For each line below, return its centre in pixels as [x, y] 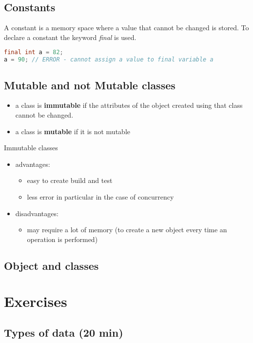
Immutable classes [31, 148]
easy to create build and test [70, 180]
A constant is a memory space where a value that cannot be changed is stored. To [126, 28]
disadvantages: [37, 213]
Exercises [36, 301]
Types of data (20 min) [64, 332]
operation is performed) [62, 239]
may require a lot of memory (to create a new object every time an [127, 230]
